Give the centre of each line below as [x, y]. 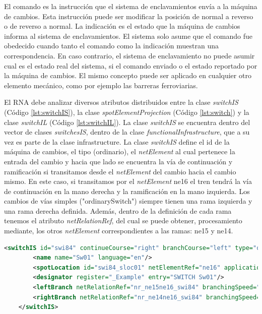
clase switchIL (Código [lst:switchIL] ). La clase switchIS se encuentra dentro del [127, 122]
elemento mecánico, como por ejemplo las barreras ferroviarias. [101, 85]
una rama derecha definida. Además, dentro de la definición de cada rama [118, 210]
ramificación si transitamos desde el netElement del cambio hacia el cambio [120, 171]
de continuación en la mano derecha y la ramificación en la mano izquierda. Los [127, 191]
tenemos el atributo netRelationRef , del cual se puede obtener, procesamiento [123, 221]
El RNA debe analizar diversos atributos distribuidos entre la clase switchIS [121, 102]
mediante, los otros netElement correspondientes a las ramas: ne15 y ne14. [119, 231]
